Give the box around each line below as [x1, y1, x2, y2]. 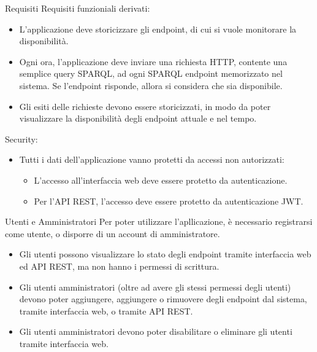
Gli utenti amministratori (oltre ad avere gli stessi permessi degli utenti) [19, 280, 291, 293]
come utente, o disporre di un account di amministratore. [5, 227, 220, 240]
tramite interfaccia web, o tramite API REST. [19, 304, 193, 317]
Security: [5, 132, 38, 145]
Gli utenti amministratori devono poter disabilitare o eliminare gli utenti [19, 325, 292, 338]
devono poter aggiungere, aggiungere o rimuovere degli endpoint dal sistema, [19, 292, 307, 305]
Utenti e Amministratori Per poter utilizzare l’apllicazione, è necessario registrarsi [5, 215, 313, 228]
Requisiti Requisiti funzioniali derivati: [5, 2, 150, 14]
